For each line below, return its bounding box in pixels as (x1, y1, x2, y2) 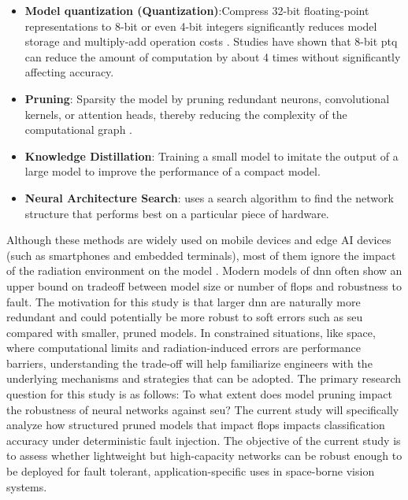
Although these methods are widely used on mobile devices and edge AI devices (6, 231, 391, 248)
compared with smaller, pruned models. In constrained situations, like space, (6, 324, 376, 340)
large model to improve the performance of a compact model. (24, 163, 321, 180)
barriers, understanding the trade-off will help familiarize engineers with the (6, 354, 373, 371)
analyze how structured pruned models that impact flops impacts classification (6, 417, 385, 433)
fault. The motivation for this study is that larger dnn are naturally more (6, 293, 361, 309)
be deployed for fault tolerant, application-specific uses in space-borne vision (6, 463, 375, 480)
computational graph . (24, 121, 132, 138)
